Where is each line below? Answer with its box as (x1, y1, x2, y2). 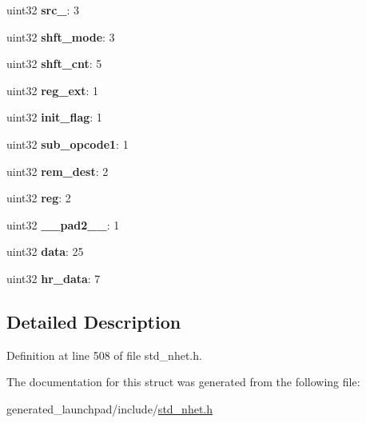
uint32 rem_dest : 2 (6, 162, 109, 179)
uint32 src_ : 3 (6, 2, 80, 18)
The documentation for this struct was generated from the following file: (6, 373, 360, 390)
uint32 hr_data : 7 (6, 269, 101, 286)
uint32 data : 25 (6, 243, 84, 260)
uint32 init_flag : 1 (6, 109, 102, 126)
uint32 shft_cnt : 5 (6, 55, 102, 72)
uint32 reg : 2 (6, 190, 71, 206)
